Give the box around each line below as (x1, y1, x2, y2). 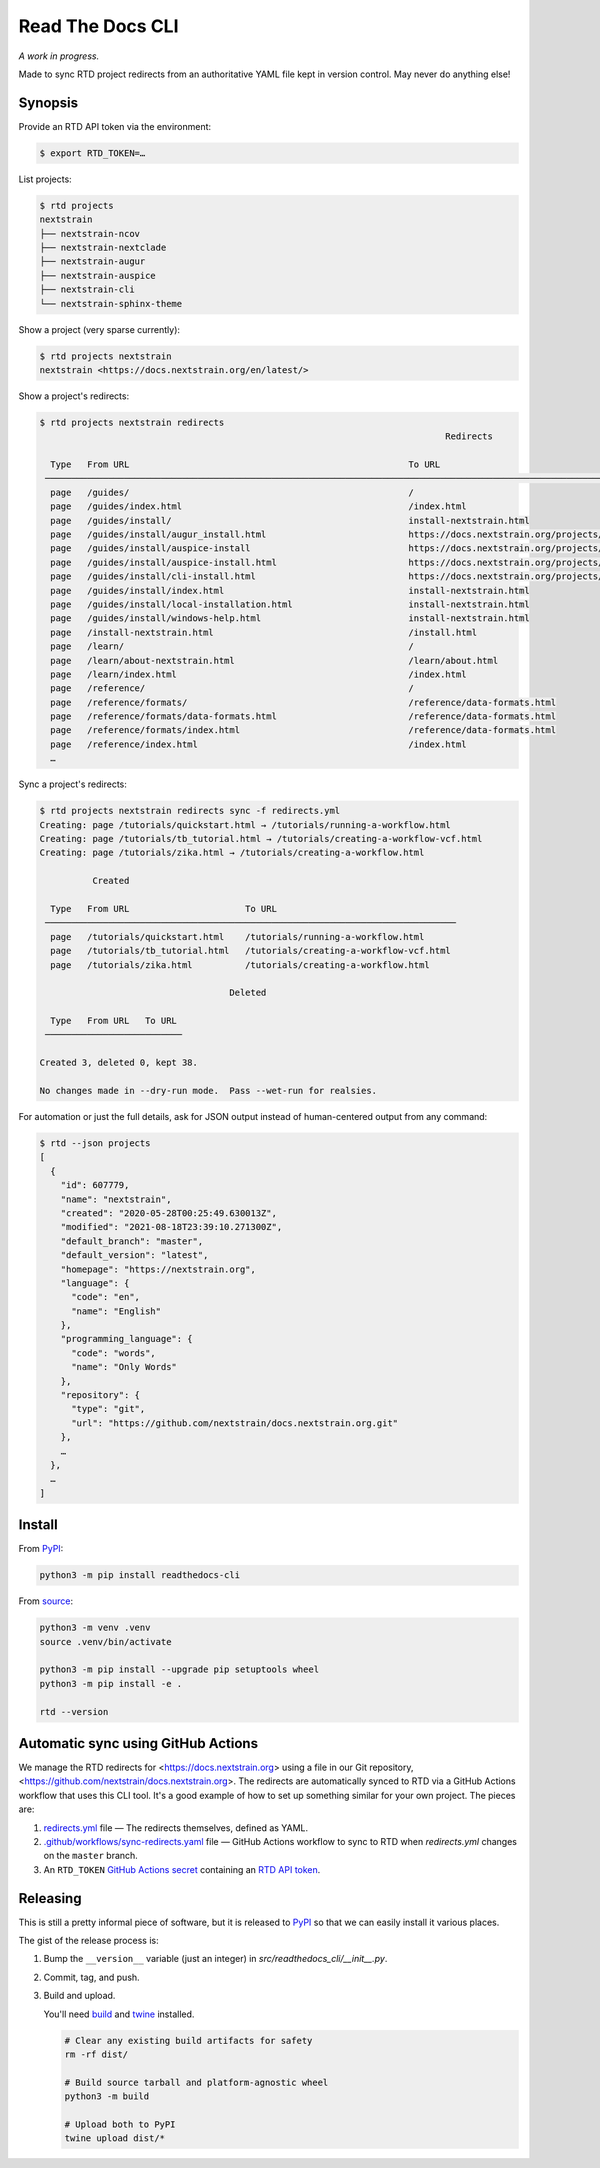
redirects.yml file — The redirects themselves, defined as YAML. (43, 1821, 309, 1834)
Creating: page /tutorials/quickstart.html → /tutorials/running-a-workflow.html (39, 819, 452, 830)
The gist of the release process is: (18, 1935, 159, 1947)
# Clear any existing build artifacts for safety (64, 2035, 313, 2046)
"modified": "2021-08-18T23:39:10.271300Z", (60, 1221, 283, 1233)
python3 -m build (64, 2091, 150, 2102)
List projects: (18, 173, 72, 185)
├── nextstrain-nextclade (39, 241, 167, 253)
